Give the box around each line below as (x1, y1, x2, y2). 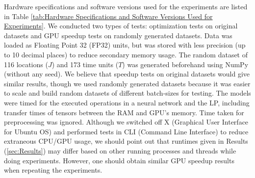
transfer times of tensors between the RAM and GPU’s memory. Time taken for (4, 107, 244, 117)
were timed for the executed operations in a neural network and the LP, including (4, 97, 250, 107)
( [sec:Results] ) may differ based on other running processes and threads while (4, 145, 236, 155)
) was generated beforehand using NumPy (122, 59, 249, 69)
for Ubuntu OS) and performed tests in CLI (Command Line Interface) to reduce (4, 126, 249, 136)
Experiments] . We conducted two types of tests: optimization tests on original (4, 21, 238, 31)
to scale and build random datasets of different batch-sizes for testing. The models (4, 88, 251, 98)
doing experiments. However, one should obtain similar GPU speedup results (4, 155, 234, 165)
